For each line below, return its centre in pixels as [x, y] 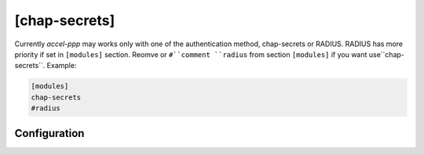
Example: [62, 66]
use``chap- [386, 54]
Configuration [49, 133]
